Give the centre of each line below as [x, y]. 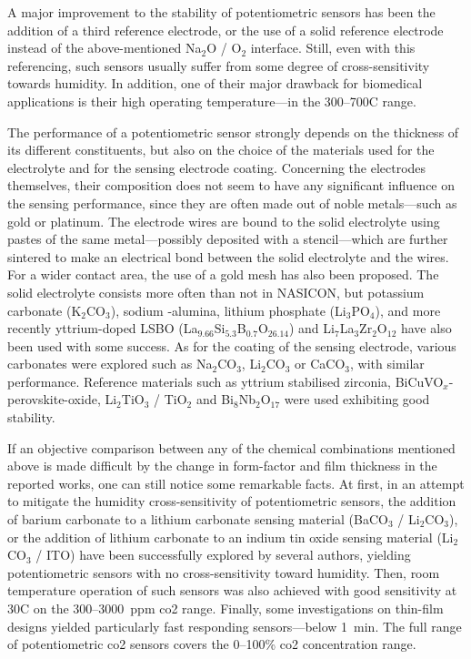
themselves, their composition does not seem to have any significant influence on [231, 185]
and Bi [215, 399]
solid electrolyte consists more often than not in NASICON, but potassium [216, 292]
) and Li [311, 328]
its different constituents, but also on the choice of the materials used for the [221, 150]
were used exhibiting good [357, 399]
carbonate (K [45, 310]
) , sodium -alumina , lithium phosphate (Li [228, 310]
